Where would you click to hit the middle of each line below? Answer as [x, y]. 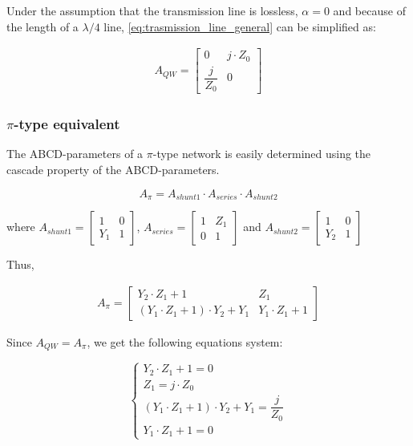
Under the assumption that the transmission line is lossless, [152, 10]
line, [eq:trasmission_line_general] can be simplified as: [240, 26]
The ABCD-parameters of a [75, 154]
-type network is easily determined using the [262, 154]
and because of [369, 10]
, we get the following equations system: [185, 341]
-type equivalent [67, 124]
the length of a [43, 26]
